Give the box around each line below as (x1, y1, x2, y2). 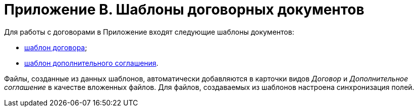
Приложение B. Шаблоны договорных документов (4, 1, 364, 18)
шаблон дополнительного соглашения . (24, 58, 159, 67)
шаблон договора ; (24, 43, 87, 52)
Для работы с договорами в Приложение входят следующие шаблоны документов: (4, 27, 294, 36)
